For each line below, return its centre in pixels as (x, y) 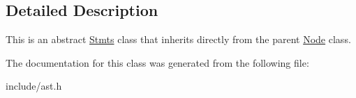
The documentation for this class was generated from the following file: (157, 62)
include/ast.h (34, 86)
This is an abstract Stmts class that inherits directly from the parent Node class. (178, 39)
